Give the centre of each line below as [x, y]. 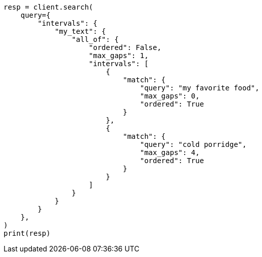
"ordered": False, [125, 47]
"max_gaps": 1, [119, 56]
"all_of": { [95, 39]
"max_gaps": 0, [170, 96]
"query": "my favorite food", [200, 88]
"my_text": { [80, 31]
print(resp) [27, 233]
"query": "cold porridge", [193, 144]
